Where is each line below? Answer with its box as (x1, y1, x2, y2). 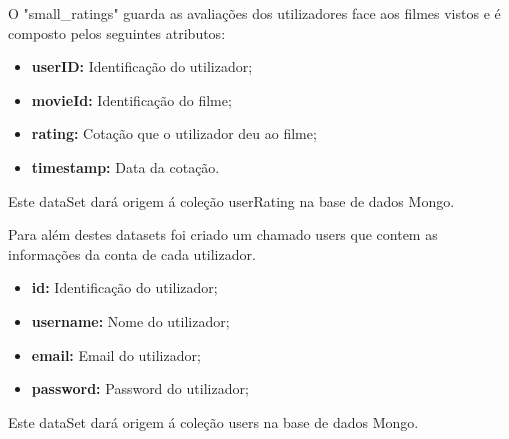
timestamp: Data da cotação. (31, 156, 220, 177)
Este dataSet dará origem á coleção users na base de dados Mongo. (8, 411, 419, 432)
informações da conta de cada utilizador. (8, 243, 256, 264)
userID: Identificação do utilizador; (31, 56, 253, 77)
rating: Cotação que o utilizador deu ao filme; (31, 123, 317, 144)
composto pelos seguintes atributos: (8, 22, 226, 43)
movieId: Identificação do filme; (31, 89, 232, 110)
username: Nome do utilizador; (31, 310, 230, 331)
